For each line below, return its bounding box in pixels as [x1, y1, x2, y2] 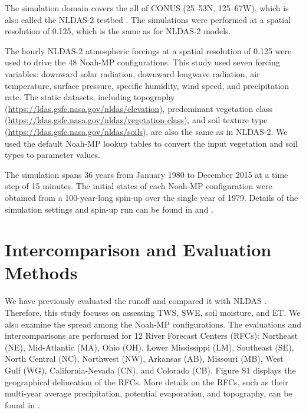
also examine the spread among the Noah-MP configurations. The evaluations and [5, 318, 302, 330]
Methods [5, 260, 78, 285]
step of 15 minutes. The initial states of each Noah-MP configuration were [5, 180, 272, 192]
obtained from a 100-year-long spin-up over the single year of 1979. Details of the [5, 191, 298, 203]
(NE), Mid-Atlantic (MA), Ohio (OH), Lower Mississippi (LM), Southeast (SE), [5, 341, 294, 353]
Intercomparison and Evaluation [5, 237, 272, 262]
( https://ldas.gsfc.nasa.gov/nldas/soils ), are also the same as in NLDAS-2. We [5, 125, 288, 137]
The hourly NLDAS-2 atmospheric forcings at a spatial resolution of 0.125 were [5, 44, 292, 57]
